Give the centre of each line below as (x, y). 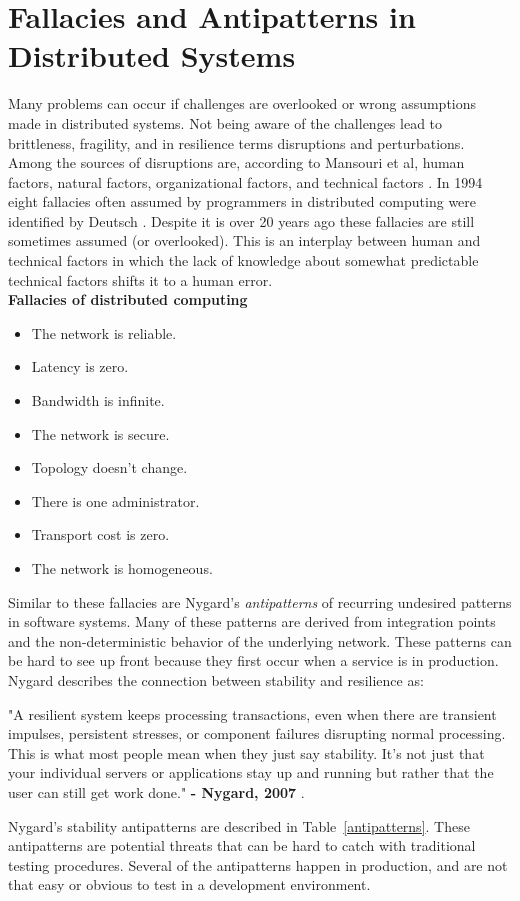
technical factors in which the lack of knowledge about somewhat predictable (243, 260)
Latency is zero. (80, 366)
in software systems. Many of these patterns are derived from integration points (252, 621)
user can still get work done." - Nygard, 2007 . (156, 791)
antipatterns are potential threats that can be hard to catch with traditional (242, 845)
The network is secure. (100, 433)
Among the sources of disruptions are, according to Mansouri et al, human (236, 162)
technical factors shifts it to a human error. (140, 279)
